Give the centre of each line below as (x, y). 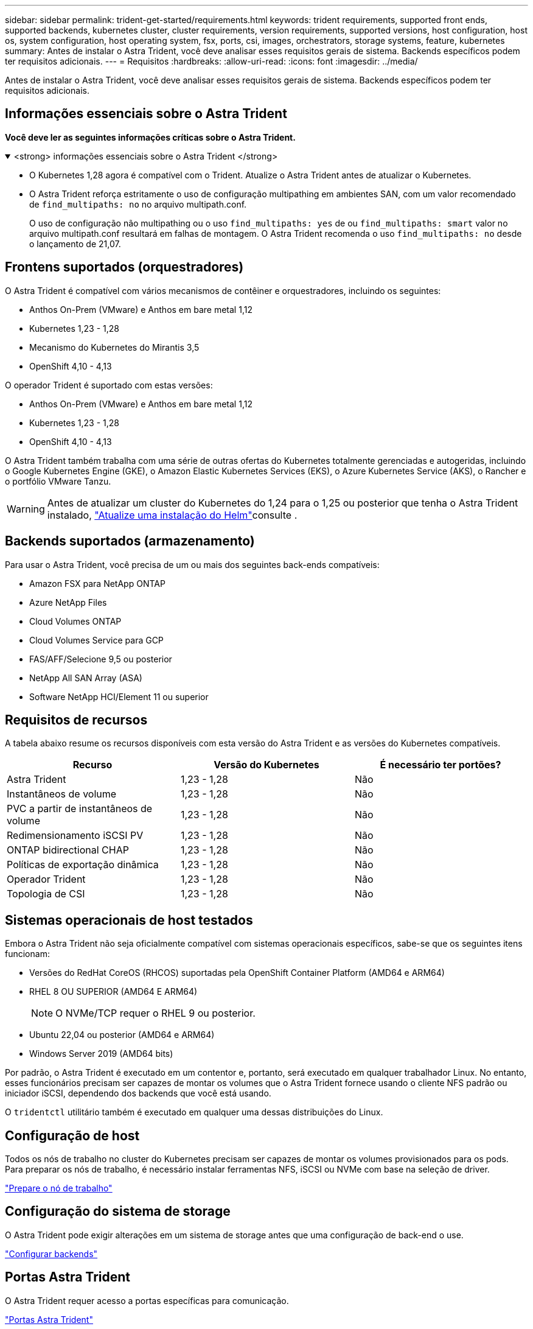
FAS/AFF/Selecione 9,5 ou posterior (101, 659)
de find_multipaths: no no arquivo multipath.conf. (138, 204)
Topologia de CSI (46, 894)
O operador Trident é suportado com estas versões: (109, 385)
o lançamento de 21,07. (75, 244)
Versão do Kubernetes (266, 765)
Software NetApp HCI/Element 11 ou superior (119, 696)
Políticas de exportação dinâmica (83, 865)
